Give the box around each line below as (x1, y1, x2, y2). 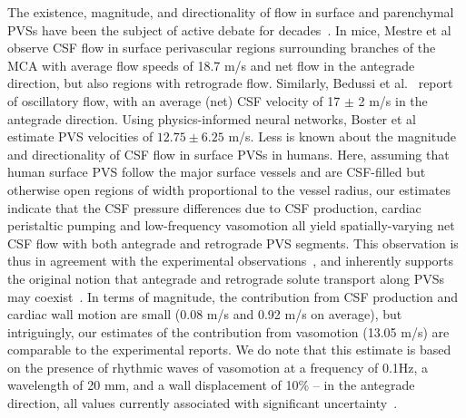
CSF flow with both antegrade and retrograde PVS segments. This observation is (7, 233, 459, 252)
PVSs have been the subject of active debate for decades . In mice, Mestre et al (7, 20, 451, 39)
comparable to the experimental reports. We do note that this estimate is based (7, 340, 451, 359)
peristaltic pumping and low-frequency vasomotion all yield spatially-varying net (7, 216, 455, 235)
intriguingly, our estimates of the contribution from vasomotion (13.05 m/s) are (7, 322, 450, 341)
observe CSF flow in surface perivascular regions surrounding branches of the (7, 38, 436, 57)
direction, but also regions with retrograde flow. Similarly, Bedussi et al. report (7, 73, 453, 92)
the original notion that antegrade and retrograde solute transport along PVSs (7, 268, 445, 287)
